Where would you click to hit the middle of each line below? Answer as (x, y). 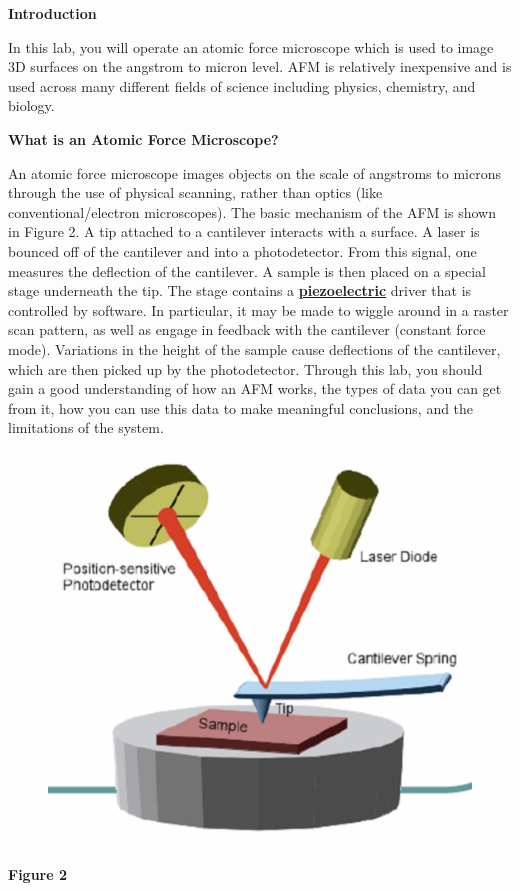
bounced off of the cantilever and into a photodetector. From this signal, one (242, 250)
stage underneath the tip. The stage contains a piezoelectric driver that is (240, 290)
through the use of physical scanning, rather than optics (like (195, 192)
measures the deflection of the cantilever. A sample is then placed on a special (247, 270)
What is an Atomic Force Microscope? (143, 138)
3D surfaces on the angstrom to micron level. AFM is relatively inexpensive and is (260, 66)
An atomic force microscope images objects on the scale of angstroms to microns (254, 172)
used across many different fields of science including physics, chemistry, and (242, 85)
